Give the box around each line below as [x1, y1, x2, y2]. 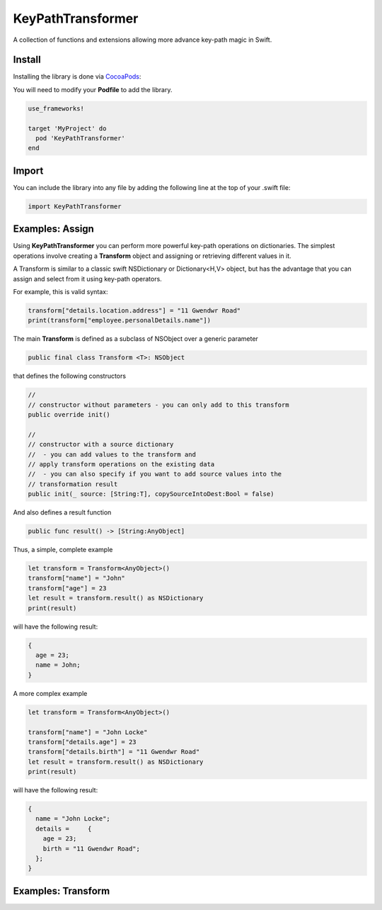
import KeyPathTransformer [28, 202, 122, 210]
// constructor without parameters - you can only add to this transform [28, 400, 289, 409]
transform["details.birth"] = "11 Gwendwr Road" [28, 748, 200, 756]
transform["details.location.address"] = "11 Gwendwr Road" [28, 306, 241, 315]
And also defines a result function [13, 508, 112, 517]
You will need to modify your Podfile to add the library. [13, 85, 173, 94]
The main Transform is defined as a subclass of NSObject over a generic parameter [13, 335, 258, 343]
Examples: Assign [13, 223, 95, 235]
